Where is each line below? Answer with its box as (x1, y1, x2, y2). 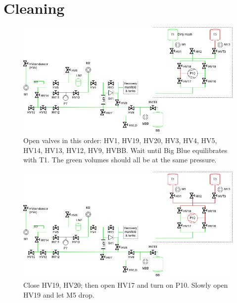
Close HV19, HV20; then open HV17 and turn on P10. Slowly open (23, 280, 228, 290)
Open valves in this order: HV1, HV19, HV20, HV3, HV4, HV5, (23, 135, 217, 146)
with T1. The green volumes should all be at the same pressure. (23, 154, 217, 165)
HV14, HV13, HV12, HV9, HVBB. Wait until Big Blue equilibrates (23, 145, 228, 155)
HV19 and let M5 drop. (23, 289, 95, 300)
